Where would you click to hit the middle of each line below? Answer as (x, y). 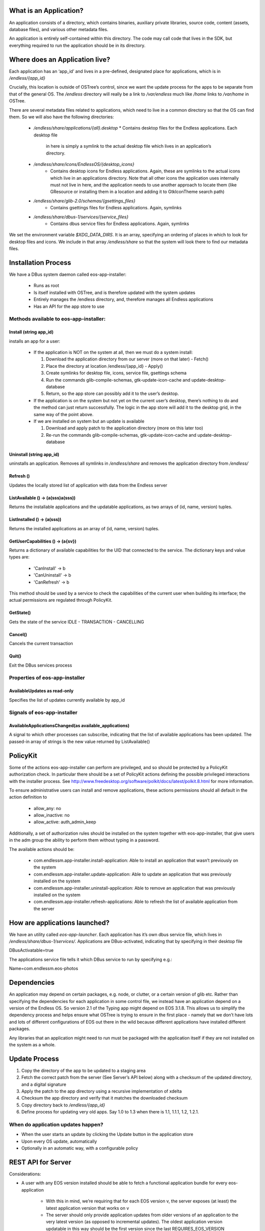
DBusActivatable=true (31, 950)
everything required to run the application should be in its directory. (77, 45)
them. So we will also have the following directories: (62, 117)
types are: (19, 557)
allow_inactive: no (52, 815)
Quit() (15, 656)
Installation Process (40, 263)
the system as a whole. (32, 1044)
